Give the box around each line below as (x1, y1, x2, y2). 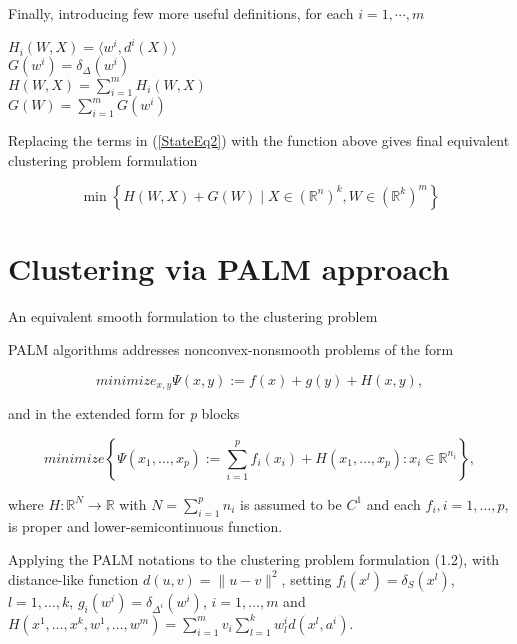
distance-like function (8, 568, 139, 589)
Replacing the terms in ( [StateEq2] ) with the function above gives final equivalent (8, 130, 510, 151)
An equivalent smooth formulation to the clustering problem (8, 305, 378, 326)
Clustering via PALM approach (8, 247, 450, 288)
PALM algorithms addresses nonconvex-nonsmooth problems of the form (8, 339, 454, 360)
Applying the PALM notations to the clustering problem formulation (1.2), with (8, 549, 500, 570)
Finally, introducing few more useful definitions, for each (8, 3, 354, 23)
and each (366, 493, 421, 514)
